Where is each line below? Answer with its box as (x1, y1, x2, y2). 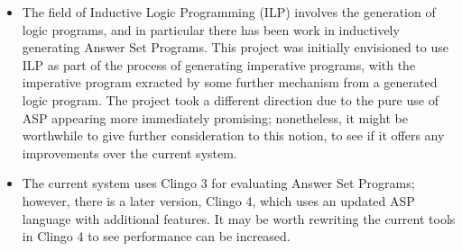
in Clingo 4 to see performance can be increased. (22, 227, 291, 246)
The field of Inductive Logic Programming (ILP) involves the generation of (22, 3, 436, 21)
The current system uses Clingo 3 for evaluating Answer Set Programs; (22, 174, 415, 193)
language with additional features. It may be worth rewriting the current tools (22, 209, 456, 228)
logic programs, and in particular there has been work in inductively (22, 20, 400, 39)
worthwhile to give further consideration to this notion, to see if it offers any (22, 126, 445, 145)
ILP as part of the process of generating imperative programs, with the (22, 55, 416, 74)
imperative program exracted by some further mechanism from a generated (22, 73, 438, 92)
